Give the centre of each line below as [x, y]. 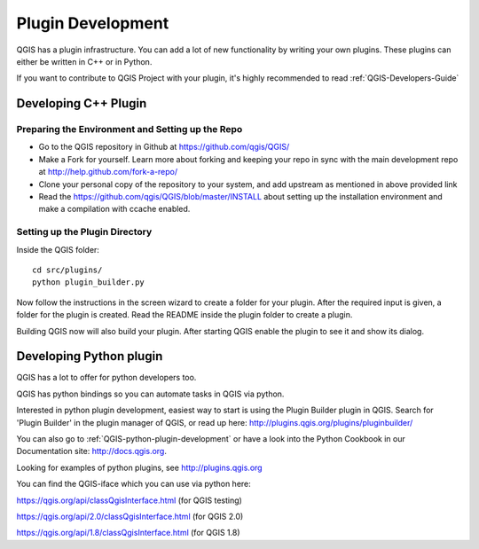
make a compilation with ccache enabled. [114, 209]
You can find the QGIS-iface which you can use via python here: [134, 484]
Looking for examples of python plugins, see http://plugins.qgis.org [139, 467]
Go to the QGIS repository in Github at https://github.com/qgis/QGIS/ [164, 147]
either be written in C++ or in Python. [84, 61]
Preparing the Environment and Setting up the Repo [130, 129]
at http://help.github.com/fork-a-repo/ [108, 172]
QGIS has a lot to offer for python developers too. [106, 378]
